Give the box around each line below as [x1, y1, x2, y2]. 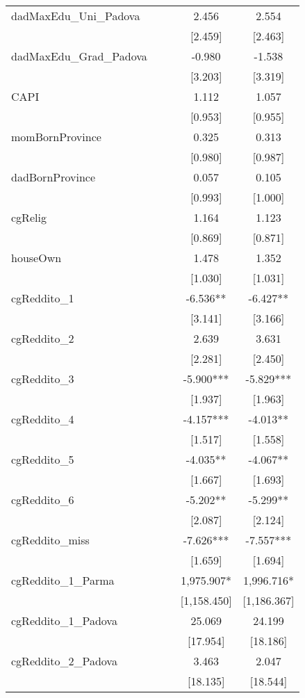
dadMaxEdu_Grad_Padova [11, 48, 147, 64]
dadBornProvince [11, 169, 96, 185]
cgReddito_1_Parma [11, 572, 115, 588]
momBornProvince [11, 129, 101, 145]
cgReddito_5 [11, 451, 74, 467]
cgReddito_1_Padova [11, 612, 117, 628]
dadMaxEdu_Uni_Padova [11, 8, 140, 24]
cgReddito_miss [11, 532, 90, 548]
